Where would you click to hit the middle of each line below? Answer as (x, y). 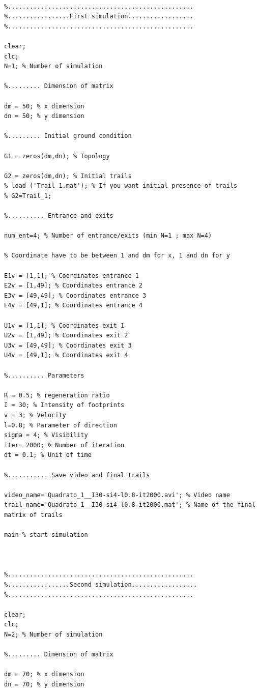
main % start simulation (46, 535)
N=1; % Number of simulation (53, 66)
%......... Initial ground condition (68, 136)
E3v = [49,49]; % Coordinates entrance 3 (75, 295)
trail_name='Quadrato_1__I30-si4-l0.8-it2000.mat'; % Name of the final (130, 505)
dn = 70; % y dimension (44, 684)
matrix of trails (33, 515)
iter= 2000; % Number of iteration (64, 445)
